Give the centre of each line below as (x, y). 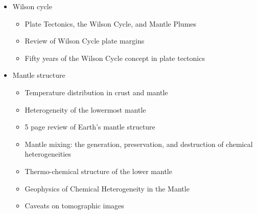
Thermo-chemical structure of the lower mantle (98, 171)
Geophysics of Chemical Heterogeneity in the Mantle (107, 188)
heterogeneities (48, 154)
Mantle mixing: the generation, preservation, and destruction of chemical (139, 144)
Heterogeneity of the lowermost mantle (85, 109)
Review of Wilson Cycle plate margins (85, 41)
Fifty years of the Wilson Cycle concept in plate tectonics (115, 58)
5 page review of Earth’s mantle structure (90, 127)
